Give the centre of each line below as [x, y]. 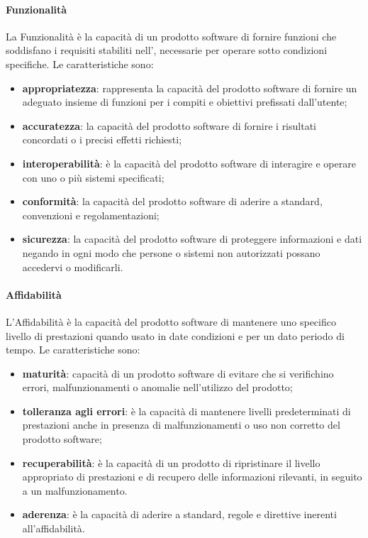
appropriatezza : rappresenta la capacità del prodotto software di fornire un [190, 88]
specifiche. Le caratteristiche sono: [80, 64]
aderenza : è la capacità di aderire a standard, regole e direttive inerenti [179, 514]
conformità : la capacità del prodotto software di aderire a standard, [172, 201]
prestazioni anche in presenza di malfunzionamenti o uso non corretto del [181, 425]
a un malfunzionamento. [75, 490]
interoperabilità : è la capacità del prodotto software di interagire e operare [189, 163]
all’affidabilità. [54, 528]
